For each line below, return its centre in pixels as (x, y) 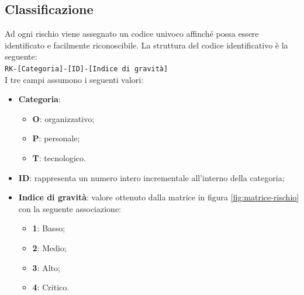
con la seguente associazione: (70, 208)
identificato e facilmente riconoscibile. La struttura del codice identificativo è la (146, 45)
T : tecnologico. (59, 158)
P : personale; (56, 138)
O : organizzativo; (63, 118)
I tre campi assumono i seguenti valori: (74, 79)
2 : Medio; (49, 247)
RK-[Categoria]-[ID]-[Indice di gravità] (87, 69)
